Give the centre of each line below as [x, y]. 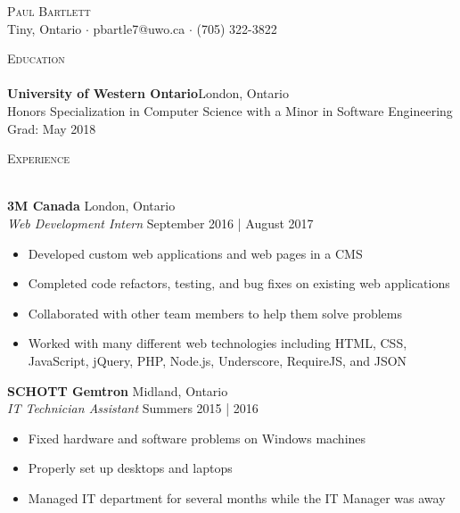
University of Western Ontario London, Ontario [148, 93]
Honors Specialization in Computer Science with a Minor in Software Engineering [230, 110]
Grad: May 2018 [52, 128]
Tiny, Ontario [45, 28]
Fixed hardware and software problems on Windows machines [197, 438]
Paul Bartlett [49, 11]
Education [36, 58]
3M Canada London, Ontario [91, 206]
